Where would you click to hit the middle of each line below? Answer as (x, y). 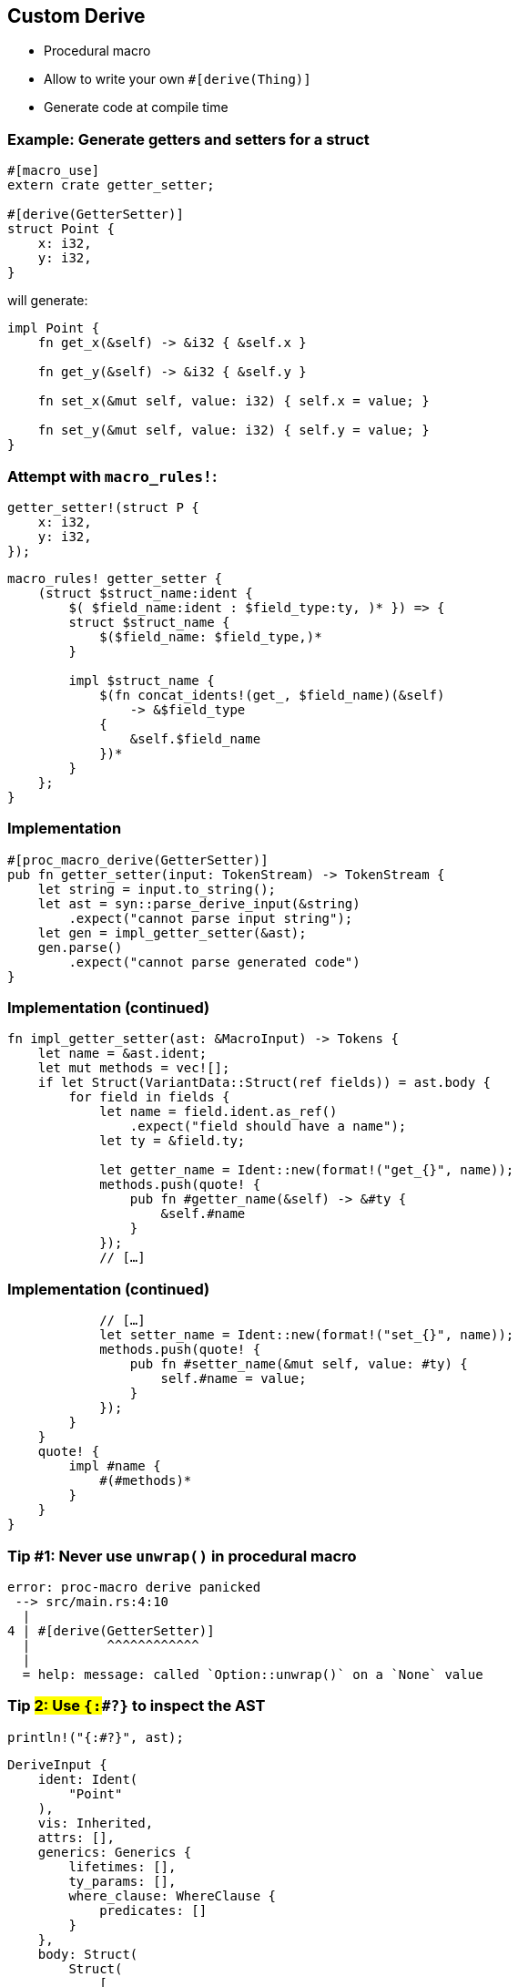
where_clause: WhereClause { (173, 1895)
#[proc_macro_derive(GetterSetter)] (138, 860)
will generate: (48, 301)
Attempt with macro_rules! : (112, 476)
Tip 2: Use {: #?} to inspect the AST (137, 1706)
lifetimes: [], (122, 1866)
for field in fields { (149, 1097)
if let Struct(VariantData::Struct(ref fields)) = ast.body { (264, 1083)
